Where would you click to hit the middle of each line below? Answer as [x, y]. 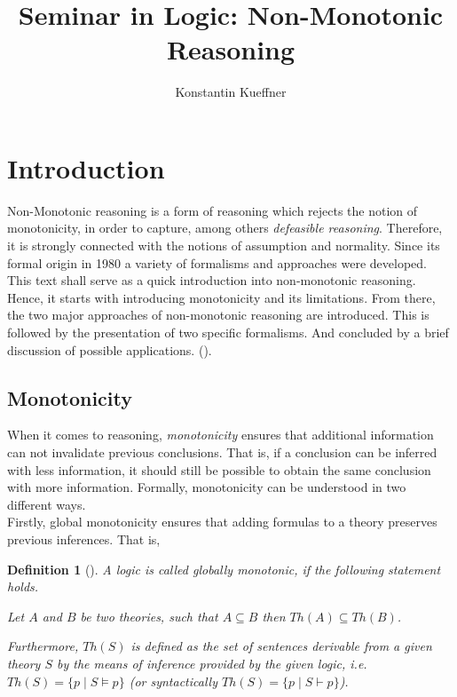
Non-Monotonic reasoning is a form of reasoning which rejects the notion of [213, 210]
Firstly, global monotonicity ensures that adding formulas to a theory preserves [222, 522]
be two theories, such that [149, 616]
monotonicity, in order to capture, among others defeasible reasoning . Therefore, [225, 228]
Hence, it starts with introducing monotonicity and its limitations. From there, [221, 297]
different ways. [47, 504]
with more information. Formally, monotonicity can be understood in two [207, 487]
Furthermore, [43, 646]
